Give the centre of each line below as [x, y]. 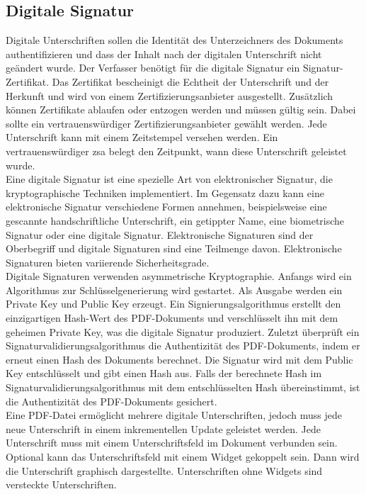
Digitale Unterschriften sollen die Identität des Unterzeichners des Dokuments [175, 40]
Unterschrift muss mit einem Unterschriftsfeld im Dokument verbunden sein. [172, 443]
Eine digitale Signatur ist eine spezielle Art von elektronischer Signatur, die [169, 179]
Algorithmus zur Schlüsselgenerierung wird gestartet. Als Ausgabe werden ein [174, 290]
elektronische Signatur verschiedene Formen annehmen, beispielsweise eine [166, 207]
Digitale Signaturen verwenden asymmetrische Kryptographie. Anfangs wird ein [179, 276]
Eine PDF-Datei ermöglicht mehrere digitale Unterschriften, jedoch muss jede [174, 415]
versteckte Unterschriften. [61, 484]
